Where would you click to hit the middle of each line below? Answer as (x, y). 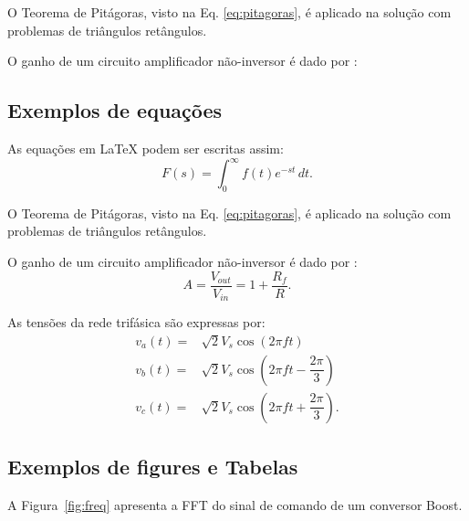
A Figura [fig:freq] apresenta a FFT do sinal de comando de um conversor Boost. (235, 504)
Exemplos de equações (115, 110)
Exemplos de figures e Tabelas (153, 467)
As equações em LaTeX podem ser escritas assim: (146, 148)
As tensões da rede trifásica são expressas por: (136, 322)
